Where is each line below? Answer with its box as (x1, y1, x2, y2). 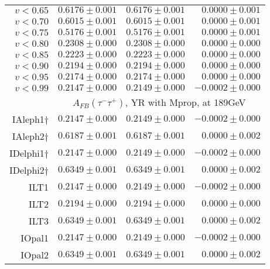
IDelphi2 (9, 163, 45, 177)
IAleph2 (12, 129, 45, 143)
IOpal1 (20, 231, 49, 244)
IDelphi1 (9, 146, 45, 160)
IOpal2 (20, 248, 49, 261)
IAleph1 (12, 112, 45, 126)
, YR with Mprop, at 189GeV (125, 95, 246, 109)
